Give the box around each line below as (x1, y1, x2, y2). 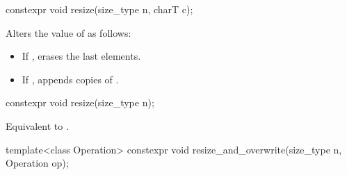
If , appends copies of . (22, 72, 119, 86)
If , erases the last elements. (22, 49, 141, 63)
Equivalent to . (6, 118, 69, 133)
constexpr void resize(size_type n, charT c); (6, 2, 193, 16)
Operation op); (6, 156, 69, 170)
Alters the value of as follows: (6, 25, 131, 40)
